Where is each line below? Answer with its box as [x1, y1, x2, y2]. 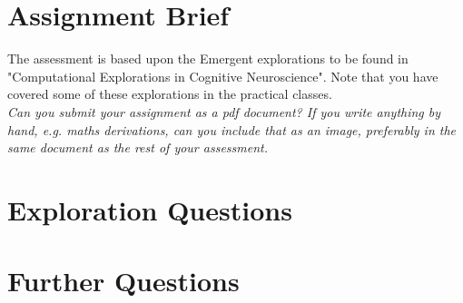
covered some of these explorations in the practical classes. [7, 84, 332, 103]
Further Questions [7, 262, 240, 299]
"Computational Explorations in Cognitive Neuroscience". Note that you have [7, 66, 438, 85]
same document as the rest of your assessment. [7, 138, 268, 157]
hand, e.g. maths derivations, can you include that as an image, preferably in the [7, 120, 457, 139]
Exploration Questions [7, 191, 292, 228]
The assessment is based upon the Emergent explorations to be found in [7, 49, 409, 68]
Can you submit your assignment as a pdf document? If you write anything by [7, 102, 441, 121]
